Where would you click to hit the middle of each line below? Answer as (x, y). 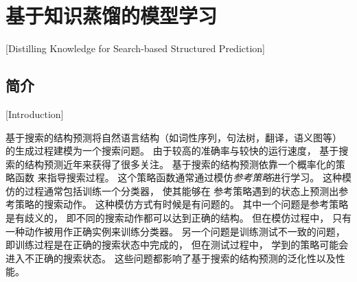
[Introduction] (35, 114)
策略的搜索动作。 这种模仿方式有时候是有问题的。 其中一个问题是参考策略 (182, 204)
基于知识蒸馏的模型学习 (112, 15)
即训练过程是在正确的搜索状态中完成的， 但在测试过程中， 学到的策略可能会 (177, 245)
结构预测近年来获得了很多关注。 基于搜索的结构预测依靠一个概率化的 (180, 164)
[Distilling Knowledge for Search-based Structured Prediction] (136, 48)
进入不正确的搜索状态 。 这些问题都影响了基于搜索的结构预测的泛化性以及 (171, 258)
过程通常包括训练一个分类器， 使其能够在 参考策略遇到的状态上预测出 (182, 190)
